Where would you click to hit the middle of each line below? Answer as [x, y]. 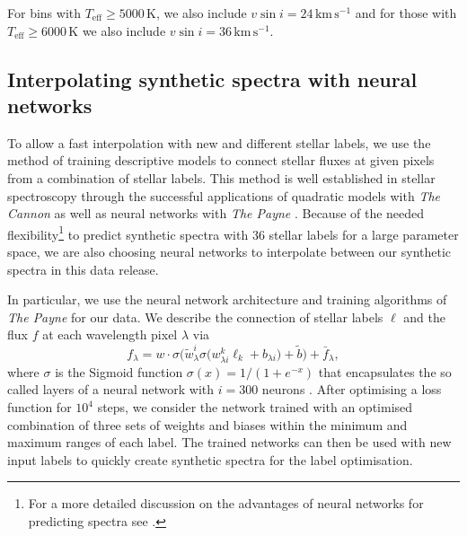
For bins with [44, 13]
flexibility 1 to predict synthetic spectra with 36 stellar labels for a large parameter [233, 233]
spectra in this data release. [83, 269]
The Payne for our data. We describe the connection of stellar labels [195, 316]
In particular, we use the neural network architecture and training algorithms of [227, 299]
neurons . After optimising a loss [352, 389]
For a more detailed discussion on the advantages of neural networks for [226, 503]
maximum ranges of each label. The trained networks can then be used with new [229, 442]
